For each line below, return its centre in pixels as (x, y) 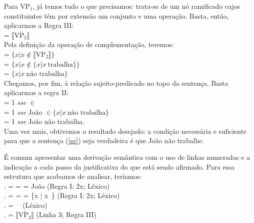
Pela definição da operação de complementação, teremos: (89, 44)
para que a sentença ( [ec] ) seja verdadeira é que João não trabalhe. (104, 140)
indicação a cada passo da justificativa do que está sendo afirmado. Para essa (119, 166)
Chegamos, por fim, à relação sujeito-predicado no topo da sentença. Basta (116, 83)
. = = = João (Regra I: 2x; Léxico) (57, 186)
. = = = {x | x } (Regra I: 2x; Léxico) (62, 195)
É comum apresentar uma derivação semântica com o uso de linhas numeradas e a (127, 157)
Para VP (17, 6)
